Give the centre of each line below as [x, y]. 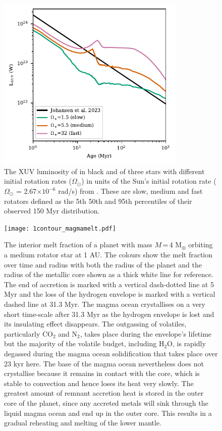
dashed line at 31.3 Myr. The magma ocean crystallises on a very [105, 304]
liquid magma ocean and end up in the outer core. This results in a [108, 413]
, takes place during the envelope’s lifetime [146, 333]
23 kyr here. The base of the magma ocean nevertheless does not [104, 363]
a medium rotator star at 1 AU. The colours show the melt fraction [108, 255]
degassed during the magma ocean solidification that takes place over [111, 353]
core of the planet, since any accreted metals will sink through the [106, 402]
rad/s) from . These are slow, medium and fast [130, 191]
